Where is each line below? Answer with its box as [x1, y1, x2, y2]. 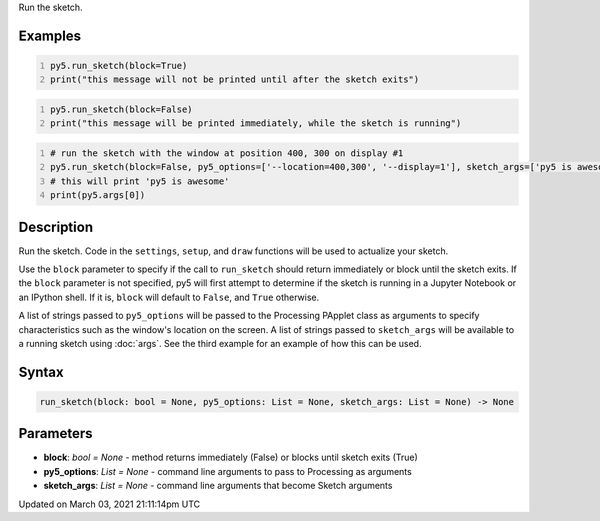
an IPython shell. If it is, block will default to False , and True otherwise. [18, 291, 320, 303]
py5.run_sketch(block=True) [50, 60, 188, 71]
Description [18, 218, 94, 235]
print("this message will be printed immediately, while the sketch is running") [50, 118, 462, 129]
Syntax [18, 363, 64, 380]
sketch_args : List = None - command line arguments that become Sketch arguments [43, 480, 393, 492]
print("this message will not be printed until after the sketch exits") [50, 74, 420, 85]
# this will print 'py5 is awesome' [50, 175, 230, 187]
